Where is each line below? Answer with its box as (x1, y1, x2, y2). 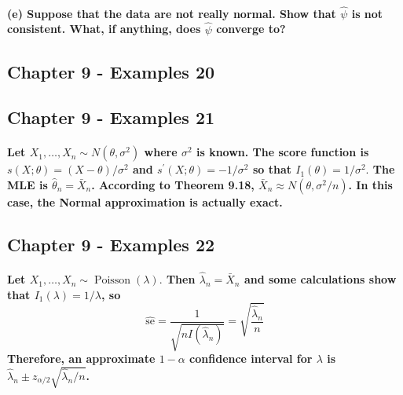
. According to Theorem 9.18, (91, 176, 255, 192)
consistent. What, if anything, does (7, 20, 201, 37)
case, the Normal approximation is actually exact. (7, 193, 283, 210)
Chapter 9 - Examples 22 (7, 232, 215, 256)
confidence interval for (189, 350, 313, 367)
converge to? (216, 20, 286, 37)
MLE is (7, 176, 48, 192)
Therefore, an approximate (7, 350, 156, 367)
